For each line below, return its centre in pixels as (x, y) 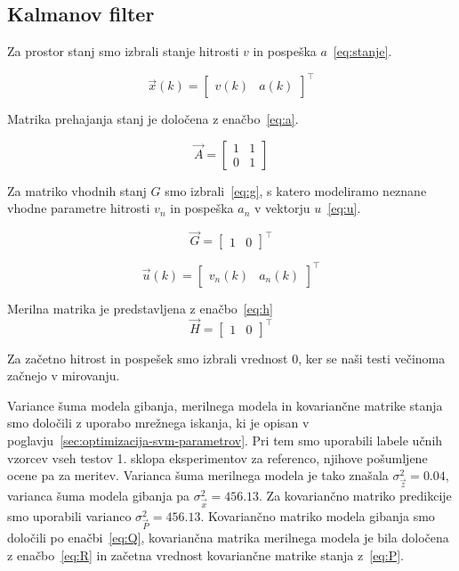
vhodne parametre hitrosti (79, 208)
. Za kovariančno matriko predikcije (355, 495)
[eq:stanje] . (362, 51)
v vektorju (282, 208)
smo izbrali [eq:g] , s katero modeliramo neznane (296, 190)
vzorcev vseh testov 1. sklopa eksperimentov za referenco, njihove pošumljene (217, 457)
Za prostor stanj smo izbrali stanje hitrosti (123, 51)
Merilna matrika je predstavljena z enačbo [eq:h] (140, 308)
